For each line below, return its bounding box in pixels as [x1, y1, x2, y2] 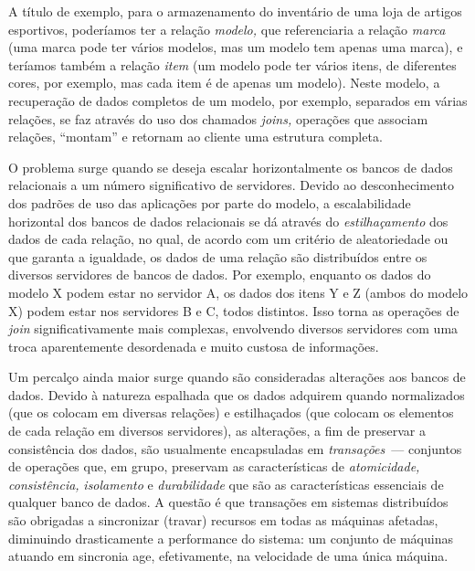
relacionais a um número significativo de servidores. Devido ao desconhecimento [8, 175, 454, 195]
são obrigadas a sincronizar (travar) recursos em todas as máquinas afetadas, [8, 511, 438, 530]
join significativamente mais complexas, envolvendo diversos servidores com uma [8, 319, 459, 338]
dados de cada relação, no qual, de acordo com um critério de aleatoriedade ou [8, 229, 449, 248]
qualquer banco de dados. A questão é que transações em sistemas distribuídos [8, 492, 449, 512]
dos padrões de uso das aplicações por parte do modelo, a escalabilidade [8, 193, 411, 212]
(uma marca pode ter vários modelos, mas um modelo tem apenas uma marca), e [8, 37, 463, 57]
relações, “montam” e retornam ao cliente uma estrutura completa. [8, 127, 383, 146]
